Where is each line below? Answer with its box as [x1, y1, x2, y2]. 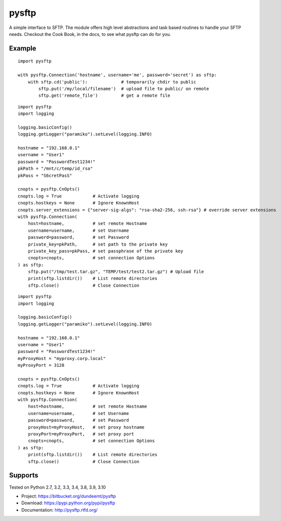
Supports [9, 471, 39, 480]
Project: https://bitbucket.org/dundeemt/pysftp [21, 493, 116, 499]
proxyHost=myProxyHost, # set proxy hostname [27, 424, 145, 430]
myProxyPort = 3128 [18, 362, 65, 368]
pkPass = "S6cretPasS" [18, 172, 73, 178]
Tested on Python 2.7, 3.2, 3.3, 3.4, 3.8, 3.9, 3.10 [9, 484, 106, 490]
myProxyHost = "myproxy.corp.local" [18, 356, 106, 361]
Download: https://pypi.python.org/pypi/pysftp [21, 500, 115, 506]
